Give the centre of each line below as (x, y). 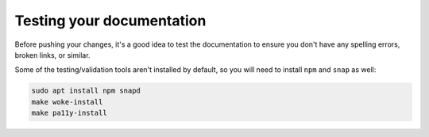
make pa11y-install (69, 113)
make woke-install (67, 102)
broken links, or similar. (52, 55)
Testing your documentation (110, 21)
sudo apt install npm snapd (86, 91)
